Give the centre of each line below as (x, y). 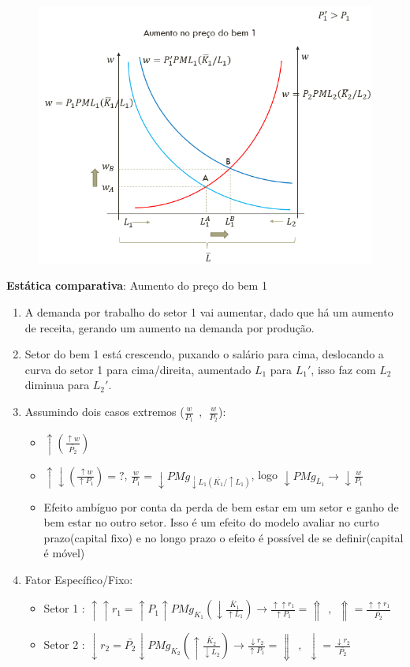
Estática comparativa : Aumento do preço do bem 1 (137, 285)
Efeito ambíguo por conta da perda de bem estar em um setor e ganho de (221, 506)
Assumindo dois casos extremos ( (104, 411)
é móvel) (64, 553)
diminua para (57, 385)
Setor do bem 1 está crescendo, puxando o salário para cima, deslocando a (204, 354)
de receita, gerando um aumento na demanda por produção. (170, 327)
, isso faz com (343, 369)
